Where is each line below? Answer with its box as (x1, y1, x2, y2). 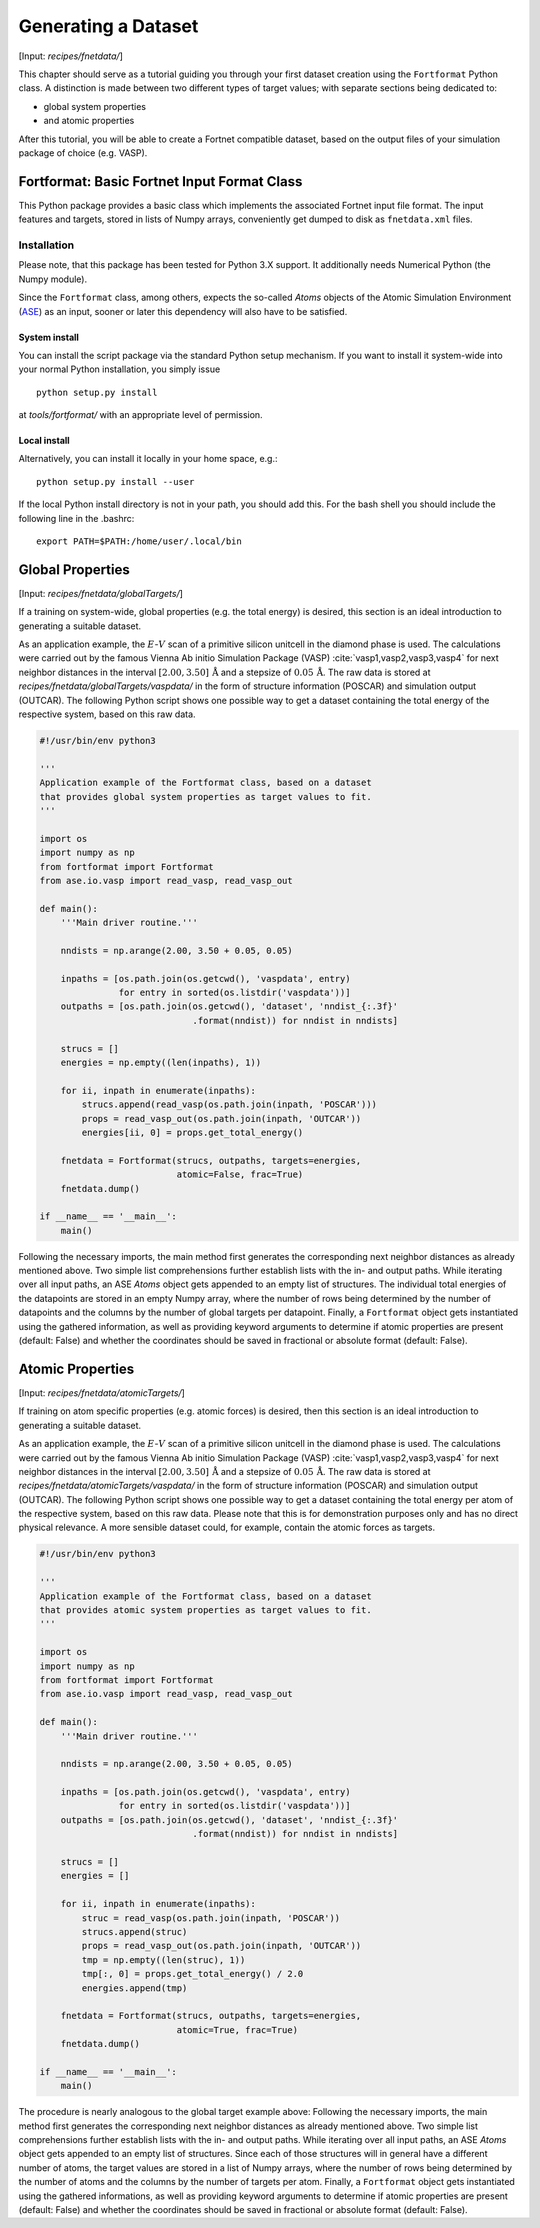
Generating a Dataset (18, 15, 199, 37)
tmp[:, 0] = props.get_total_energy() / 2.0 (81, 1968, 304, 1980)
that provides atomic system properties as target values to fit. (39, 1605, 372, 1615)
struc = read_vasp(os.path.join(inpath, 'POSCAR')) (81, 1912, 341, 1924)
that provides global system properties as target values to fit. (39, 791, 372, 802)
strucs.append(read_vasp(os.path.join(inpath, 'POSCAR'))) (81, 1099, 378, 1110)
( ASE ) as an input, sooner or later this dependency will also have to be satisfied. (18, 305, 348, 317)
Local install (18, 435, 70, 447)
